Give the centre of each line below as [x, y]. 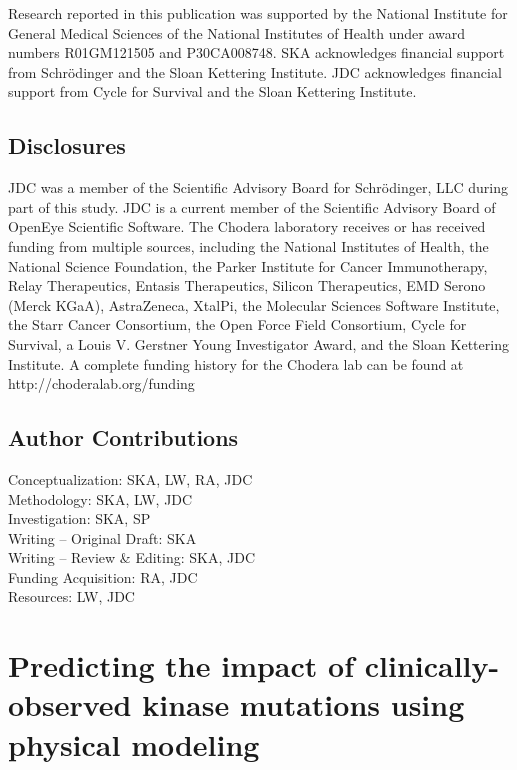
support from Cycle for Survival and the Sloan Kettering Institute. [212, 91]
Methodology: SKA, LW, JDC [100, 498]
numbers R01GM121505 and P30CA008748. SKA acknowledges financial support [256, 52]
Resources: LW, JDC [71, 596]
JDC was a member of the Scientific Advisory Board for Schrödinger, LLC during [258, 187]
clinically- [432, 665]
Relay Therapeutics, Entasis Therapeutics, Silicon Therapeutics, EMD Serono [247, 285]
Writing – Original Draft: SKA [102, 537]
